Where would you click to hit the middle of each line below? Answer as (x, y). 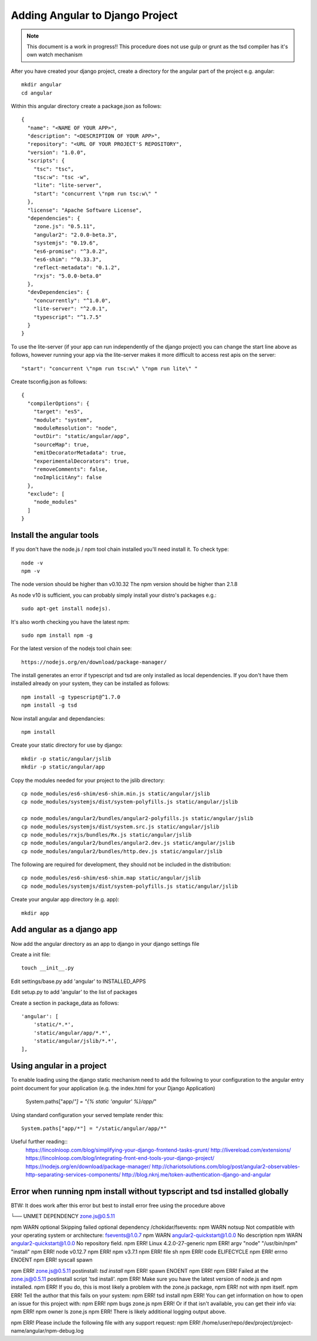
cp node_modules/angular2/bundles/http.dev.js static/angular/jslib (122, 851)
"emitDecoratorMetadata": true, (80, 453)
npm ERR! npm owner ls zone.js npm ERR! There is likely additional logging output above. (119, 1312)
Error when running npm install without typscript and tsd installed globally (150, 1191)
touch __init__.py (48, 968)
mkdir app (35, 913)
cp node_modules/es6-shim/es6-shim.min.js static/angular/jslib (116, 793)
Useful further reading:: (39, 1142)
